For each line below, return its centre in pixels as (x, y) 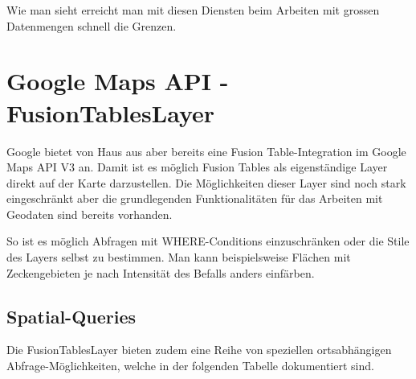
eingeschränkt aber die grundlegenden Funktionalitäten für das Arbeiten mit (195, 198)
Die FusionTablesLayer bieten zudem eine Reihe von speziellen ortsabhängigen (199, 350)
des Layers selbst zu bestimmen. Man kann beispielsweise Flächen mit (179, 257)
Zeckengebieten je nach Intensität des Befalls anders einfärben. (161, 272)
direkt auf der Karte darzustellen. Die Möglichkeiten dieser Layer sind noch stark (206, 182)
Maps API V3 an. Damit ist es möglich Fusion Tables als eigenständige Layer (197, 167)
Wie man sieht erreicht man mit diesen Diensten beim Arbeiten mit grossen (193, 10)
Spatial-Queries (71, 316)
